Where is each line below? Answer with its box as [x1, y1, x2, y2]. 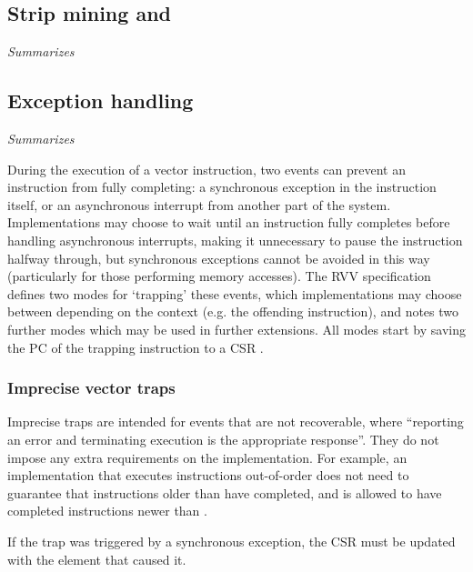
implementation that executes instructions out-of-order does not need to [7, 466, 409, 485]
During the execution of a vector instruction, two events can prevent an [7, 159, 406, 178]
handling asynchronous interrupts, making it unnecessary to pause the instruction [7, 230, 463, 249]
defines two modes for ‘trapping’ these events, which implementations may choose [7, 284, 462, 303]
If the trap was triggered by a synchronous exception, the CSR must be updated [7, 531, 456, 550]
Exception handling [7, 86, 194, 115]
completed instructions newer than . [7, 501, 207, 520]
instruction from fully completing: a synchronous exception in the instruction [7, 177, 437, 196]
